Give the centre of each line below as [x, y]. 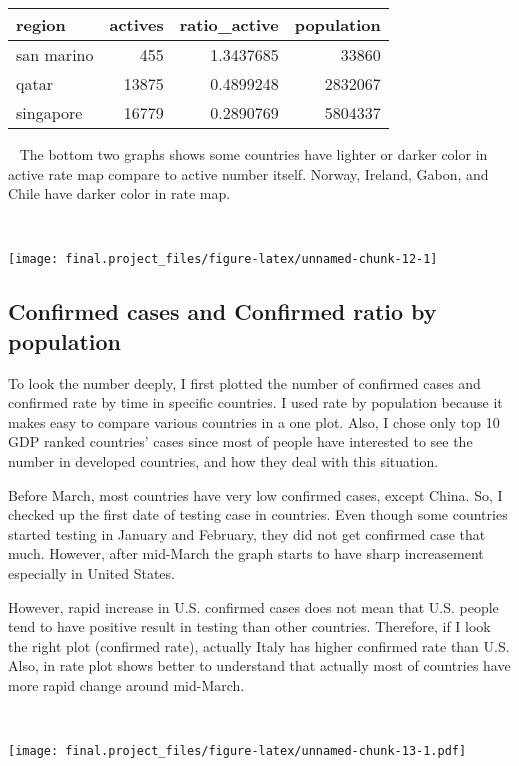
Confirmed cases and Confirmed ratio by [222, 311]
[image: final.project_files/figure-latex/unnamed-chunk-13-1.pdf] [237, 751]
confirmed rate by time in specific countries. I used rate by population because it [255, 402]
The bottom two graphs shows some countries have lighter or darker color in [253, 154]
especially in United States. [91, 572]
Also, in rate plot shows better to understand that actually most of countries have [259, 665]
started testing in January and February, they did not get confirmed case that [247, 533]
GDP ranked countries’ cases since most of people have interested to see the [240, 441]
